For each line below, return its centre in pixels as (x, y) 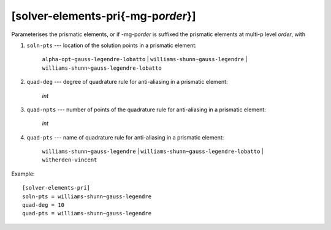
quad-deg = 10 (43, 205)
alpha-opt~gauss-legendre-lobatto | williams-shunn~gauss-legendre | (145, 59)
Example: (23, 174)
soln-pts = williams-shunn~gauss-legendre (87, 196)
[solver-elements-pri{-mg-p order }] (104, 16)
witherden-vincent (70, 160)
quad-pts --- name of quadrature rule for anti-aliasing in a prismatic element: (125, 137)
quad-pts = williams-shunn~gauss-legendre (87, 213)
